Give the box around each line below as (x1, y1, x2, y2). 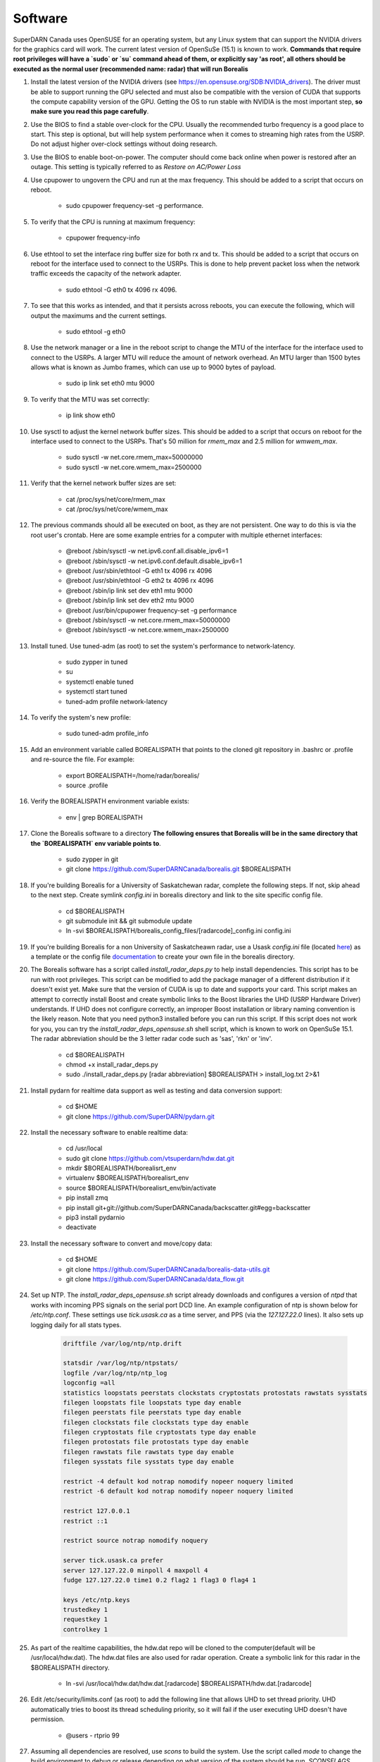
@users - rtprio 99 (65, 1731, 120, 1739)
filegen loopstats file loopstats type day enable (63, 1398, 242, 1406)
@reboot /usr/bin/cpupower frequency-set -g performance (65, 606, 237, 615)
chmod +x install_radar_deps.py (65, 1060, 158, 1068)
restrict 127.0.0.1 (63, 1507, 130, 1515)
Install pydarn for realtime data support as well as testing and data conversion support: (30, 1086, 283, 1095)
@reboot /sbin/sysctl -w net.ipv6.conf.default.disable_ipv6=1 (65, 557, 243, 565)
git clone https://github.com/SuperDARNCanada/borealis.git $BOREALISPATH (65, 865, 291, 873)
